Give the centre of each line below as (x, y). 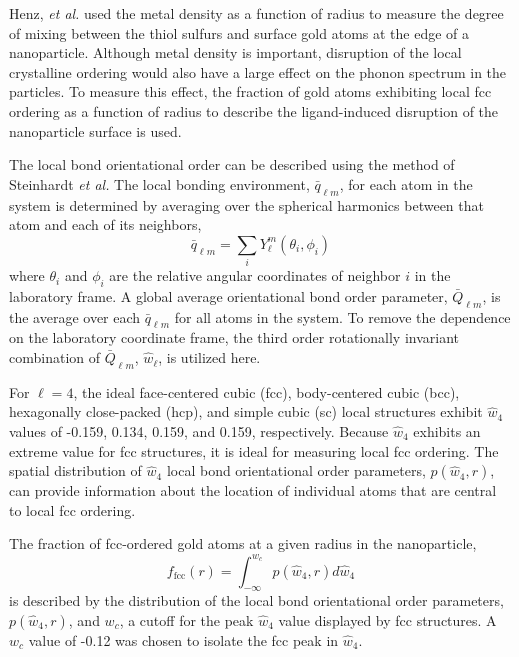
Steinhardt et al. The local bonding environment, (159, 183)
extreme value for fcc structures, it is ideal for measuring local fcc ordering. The (254, 450)
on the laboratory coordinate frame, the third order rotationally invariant (234, 337)
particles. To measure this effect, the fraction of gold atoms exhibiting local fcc (250, 91)
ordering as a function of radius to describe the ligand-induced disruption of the (254, 110)
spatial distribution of (75, 470)
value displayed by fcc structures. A (387, 619)
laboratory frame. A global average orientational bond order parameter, (228, 295)
